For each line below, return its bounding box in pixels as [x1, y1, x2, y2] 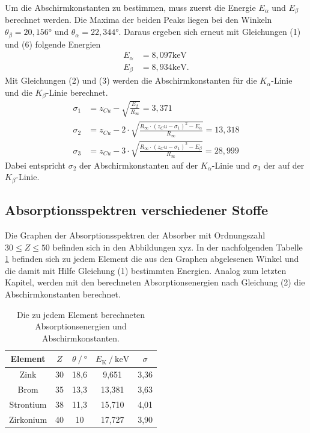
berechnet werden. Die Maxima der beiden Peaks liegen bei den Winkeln [5, 13, 272, 26]
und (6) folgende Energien [5, 37, 101, 50]
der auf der [263, 158, 305, 171]
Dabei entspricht [5, 158, 66, 171]
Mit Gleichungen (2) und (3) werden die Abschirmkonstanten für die [5, 74, 257, 87]
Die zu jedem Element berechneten [16, 308, 145, 320]
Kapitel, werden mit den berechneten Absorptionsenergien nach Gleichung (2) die [5, 276, 305, 288]
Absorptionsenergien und [35, 320, 127, 332]
